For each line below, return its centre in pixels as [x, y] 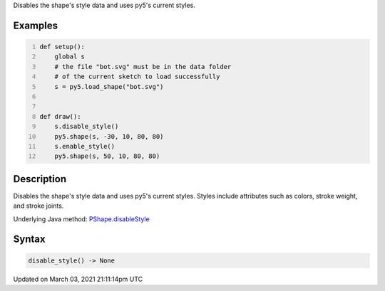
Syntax [29, 239]
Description [40, 179]
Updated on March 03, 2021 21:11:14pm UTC [78, 279]
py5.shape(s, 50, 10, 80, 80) [107, 156]
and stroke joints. [38, 206]
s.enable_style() [85, 146]
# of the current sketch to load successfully [137, 77]
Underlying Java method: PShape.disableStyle [81, 219]
